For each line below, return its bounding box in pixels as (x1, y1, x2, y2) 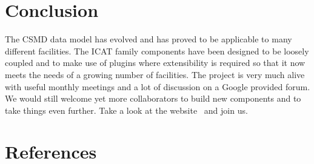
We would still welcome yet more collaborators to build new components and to (5, 92, 301, 105)
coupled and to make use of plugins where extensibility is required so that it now (5, 56, 306, 69)
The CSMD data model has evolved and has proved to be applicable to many (5, 33, 292, 45)
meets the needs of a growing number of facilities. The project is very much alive (5, 68, 305, 80)
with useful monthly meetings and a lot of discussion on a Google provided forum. (5, 80, 310, 93)
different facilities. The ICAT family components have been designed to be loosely (5, 44, 309, 57)
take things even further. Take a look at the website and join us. (5, 103, 248, 116)
